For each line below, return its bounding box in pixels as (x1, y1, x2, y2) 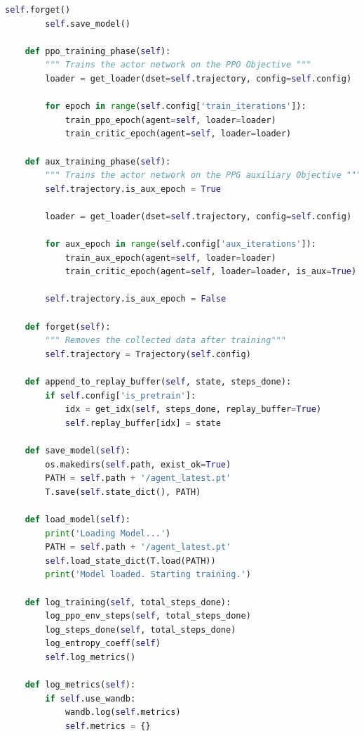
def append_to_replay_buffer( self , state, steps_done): (25, 377, 292, 387)
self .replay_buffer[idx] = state (65, 418, 221, 428)
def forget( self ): (25, 321, 111, 332)
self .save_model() (45, 18, 130, 29)
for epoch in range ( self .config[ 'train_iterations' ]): (45, 101, 306, 112)
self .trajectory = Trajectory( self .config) (45, 349, 251, 359)
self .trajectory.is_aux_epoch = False (45, 294, 227, 304)
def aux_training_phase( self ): (25, 156, 171, 167)
